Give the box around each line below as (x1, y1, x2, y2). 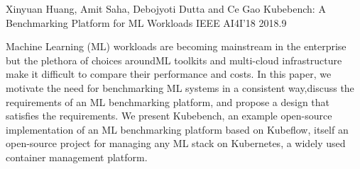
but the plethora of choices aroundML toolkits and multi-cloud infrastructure (6, 52, 342, 67)
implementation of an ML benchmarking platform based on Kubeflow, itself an (6, 122, 349, 136)
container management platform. (6, 149, 148, 164)
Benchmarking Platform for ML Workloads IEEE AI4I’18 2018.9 (6, 15, 287, 30)
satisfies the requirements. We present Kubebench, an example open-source (6, 108, 332, 123)
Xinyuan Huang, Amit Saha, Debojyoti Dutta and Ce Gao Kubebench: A (6, 1, 326, 16)
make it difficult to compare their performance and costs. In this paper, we (6, 66, 332, 81)
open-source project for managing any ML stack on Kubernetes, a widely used (6, 136, 346, 151)
